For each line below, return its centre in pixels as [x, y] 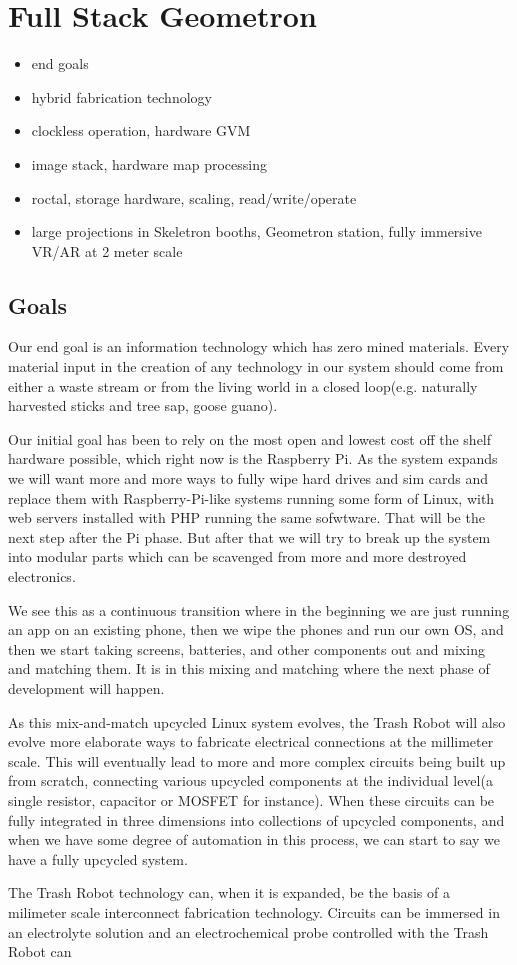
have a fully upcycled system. [98, 858]
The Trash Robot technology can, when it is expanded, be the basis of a [229, 892]
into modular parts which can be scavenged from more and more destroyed [237, 556]
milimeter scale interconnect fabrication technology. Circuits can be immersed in [254, 911]
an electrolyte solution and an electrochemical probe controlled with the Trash [248, 931]
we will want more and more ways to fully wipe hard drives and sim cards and [248, 478]
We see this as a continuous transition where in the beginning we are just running [259, 609]
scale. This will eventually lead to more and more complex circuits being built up [257, 760]
